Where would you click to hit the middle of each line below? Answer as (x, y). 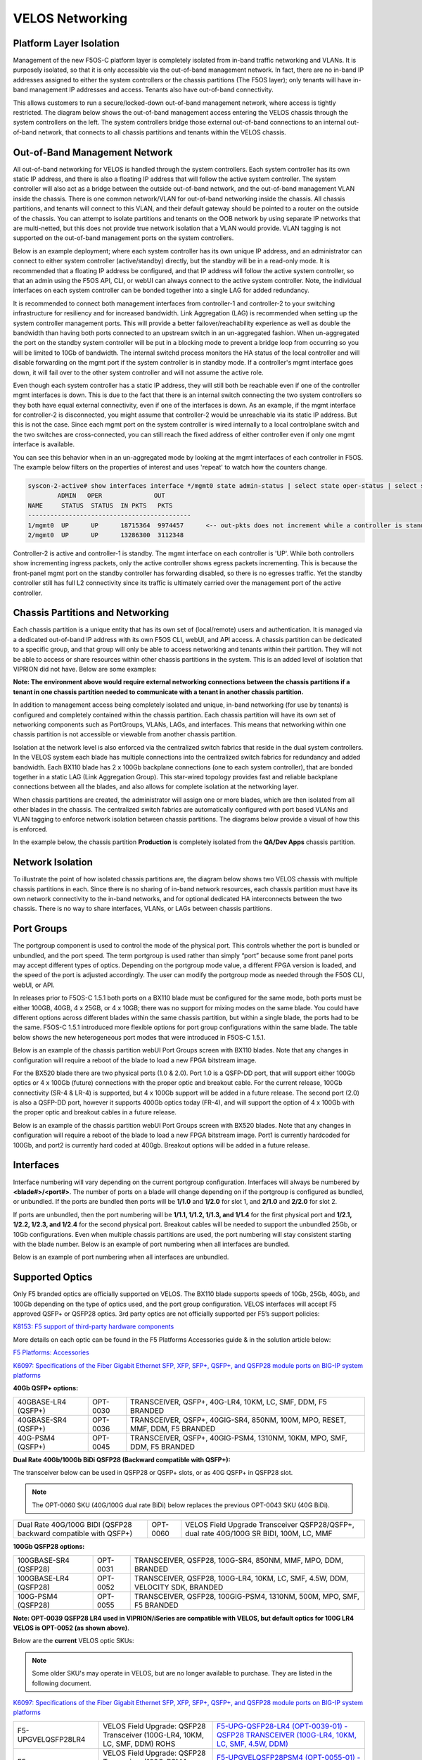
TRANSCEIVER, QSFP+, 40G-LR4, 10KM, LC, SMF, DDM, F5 (229, 1402)
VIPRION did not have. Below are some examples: (85, 669)
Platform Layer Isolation (66, 43)
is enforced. (31, 829)
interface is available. (44, 444)
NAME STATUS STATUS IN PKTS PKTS (100, 505)
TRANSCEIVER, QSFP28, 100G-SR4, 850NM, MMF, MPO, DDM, (239, 1560)
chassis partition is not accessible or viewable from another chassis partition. (125, 734)
